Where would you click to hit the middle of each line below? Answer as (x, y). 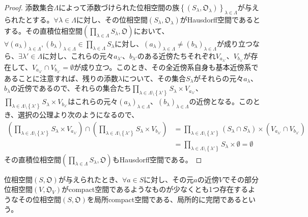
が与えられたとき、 (90, 179)
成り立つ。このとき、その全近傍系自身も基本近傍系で (170, 67)
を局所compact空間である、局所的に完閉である (164, 199)
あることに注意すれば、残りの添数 (61, 78)
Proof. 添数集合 (29, 7)
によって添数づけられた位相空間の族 (119, 7)
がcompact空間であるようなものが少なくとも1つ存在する (155, 189)
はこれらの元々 (93, 101)
